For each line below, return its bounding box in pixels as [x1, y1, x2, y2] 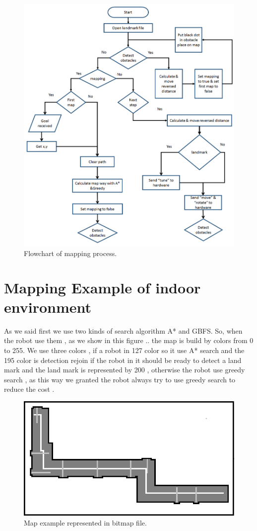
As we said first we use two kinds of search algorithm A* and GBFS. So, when [4, 325, 243, 336]
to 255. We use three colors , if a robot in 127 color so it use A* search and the [4, 345, 245, 355]
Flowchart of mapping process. [24, 248, 117, 258]
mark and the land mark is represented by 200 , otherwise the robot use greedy [4, 364, 245, 375]
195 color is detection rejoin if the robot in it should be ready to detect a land [4, 354, 242, 365]
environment [4, 296, 92, 317]
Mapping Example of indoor [4, 277, 201, 297]
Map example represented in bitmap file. [24, 517, 147, 528]
